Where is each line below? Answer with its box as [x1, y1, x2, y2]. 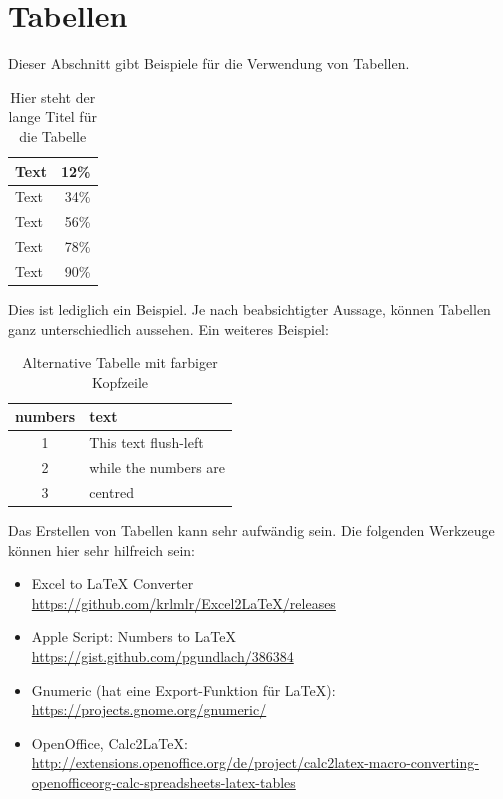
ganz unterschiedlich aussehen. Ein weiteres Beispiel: [8, 318, 329, 339]
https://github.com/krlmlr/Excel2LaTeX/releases [31, 592, 336, 613]
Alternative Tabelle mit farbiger [22, 352, 218, 373]
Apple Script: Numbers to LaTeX [31, 626, 236, 647]
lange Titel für [8, 106, 97, 127]
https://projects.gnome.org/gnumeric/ [31, 699, 267, 720]
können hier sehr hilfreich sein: [8, 539, 195, 560]
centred [89, 481, 134, 502]
